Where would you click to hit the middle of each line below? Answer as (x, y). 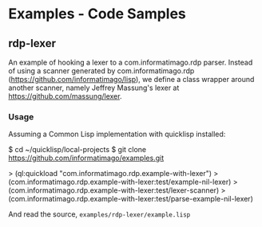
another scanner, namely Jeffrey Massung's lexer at (94, 88)
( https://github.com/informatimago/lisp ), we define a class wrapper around (131, 79)
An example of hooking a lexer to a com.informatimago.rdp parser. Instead (131, 62)
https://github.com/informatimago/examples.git (86, 158)
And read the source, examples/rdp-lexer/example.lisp (99, 214)
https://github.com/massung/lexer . (65, 96)
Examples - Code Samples (97, 14)
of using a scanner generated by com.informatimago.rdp (101, 71)
